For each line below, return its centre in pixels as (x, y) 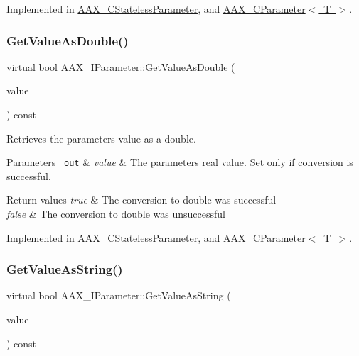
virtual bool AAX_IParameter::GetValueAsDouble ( (121, 66)
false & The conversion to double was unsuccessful (116, 214)
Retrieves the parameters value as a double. (101, 138)
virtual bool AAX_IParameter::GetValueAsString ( (119, 295)
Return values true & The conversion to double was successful (141, 200)
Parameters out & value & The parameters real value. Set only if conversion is (180, 162)
